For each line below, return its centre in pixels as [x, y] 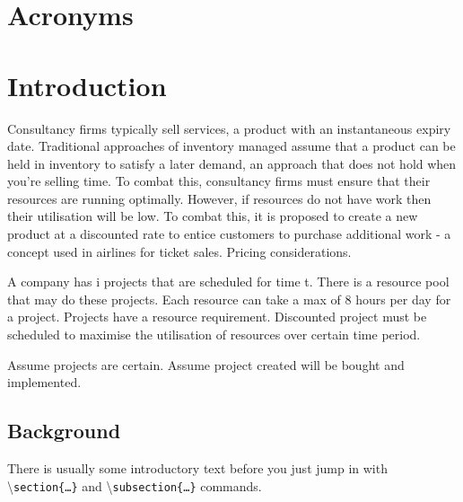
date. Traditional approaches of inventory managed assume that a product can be [231, 146]
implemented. [44, 382]
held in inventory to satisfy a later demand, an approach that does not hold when [232, 163]
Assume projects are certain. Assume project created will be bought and [206, 364]
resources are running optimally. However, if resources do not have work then [219, 198]
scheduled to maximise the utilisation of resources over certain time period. [214, 335]
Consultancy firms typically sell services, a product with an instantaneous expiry [229, 128]
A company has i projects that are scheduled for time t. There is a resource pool [228, 282]
